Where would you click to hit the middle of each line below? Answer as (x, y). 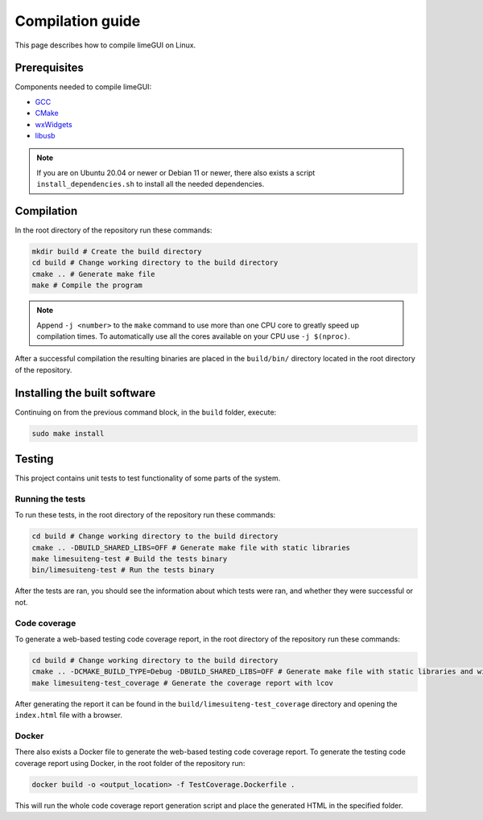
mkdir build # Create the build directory (117, 252)
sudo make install (68, 433)
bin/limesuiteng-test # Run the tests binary (123, 570)
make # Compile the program (87, 285)
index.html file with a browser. (68, 715)
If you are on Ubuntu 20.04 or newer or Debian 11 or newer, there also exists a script (176, 172)
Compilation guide (78, 21)
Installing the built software (85, 393)
